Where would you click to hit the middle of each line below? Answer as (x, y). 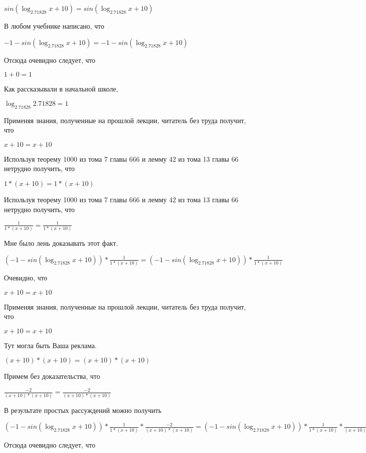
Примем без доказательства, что (52, 376)
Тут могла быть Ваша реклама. (50, 345)
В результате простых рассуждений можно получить (83, 410)
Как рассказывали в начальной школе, (61, 89)
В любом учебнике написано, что (54, 26)
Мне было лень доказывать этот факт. (61, 243)
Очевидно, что (26, 277)
